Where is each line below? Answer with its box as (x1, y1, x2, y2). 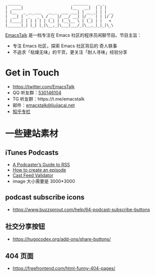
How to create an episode (12, 167, 66, 173)
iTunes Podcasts (5, 148, 59, 157)
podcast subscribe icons (5, 193, 85, 202)
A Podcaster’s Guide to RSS (12, 161, 70, 167)
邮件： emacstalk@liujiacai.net (12, 102, 75, 108)
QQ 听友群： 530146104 (12, 89, 61, 96)
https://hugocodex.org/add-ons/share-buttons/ (12, 236, 111, 242)
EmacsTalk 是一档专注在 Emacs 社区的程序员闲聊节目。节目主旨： (5, 32, 142, 38)
